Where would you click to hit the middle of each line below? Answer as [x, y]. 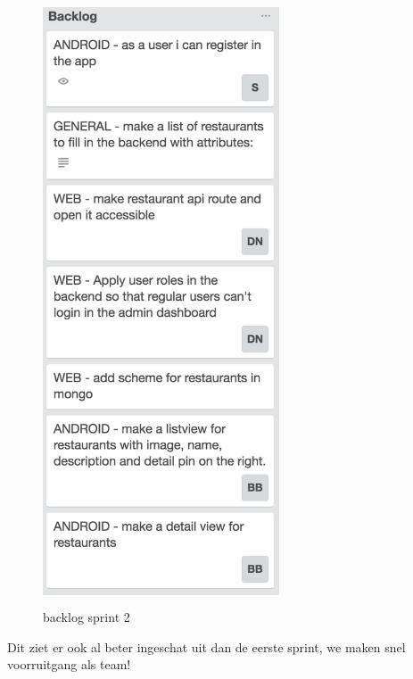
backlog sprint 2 [87, 616]
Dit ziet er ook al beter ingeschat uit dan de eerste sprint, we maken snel [206, 646]
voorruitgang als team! [69, 664]
